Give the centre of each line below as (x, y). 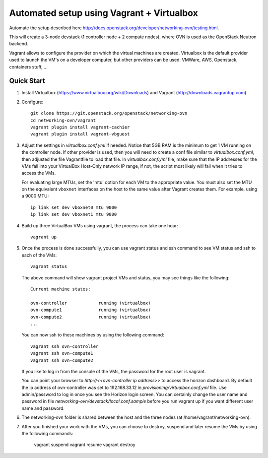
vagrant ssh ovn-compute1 (62, 353)
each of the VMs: (39, 255)
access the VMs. (39, 173)
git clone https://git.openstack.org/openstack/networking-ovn (109, 113)
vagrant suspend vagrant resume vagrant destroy (85, 445)
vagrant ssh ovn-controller (65, 346)
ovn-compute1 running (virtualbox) (91, 310)
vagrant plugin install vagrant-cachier (80, 127)
